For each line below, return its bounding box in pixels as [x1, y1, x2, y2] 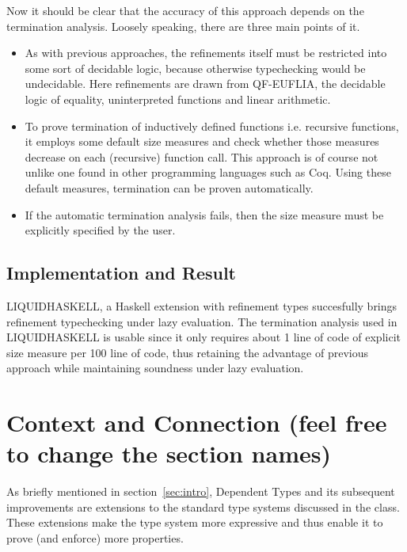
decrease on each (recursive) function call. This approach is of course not [25, 148, 378, 165]
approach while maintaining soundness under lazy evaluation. [6, 360, 304, 376]
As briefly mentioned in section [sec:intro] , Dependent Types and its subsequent [6, 483, 395, 500]
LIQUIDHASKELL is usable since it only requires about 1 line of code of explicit [6, 329, 401, 345]
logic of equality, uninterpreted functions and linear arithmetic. [25, 90, 331, 107]
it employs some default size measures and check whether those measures [25, 133, 379, 150]
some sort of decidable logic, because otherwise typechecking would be [25, 59, 366, 76]
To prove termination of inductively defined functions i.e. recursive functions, [25, 117, 399, 134]
